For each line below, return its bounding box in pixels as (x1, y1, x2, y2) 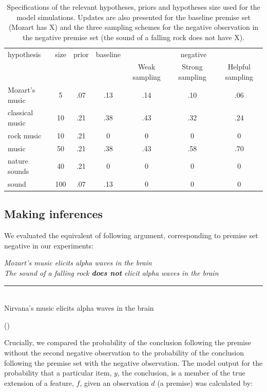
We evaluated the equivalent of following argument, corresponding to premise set (4, 230, 258, 241)
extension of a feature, (4, 377, 74, 388)
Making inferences (4, 206, 103, 222)
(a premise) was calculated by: (157, 377, 253, 388)
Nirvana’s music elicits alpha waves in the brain (4, 302, 154, 313)
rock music (8, 130, 42, 140)
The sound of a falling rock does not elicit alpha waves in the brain (4, 267, 219, 278)
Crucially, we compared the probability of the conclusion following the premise (4, 337, 251, 348)
